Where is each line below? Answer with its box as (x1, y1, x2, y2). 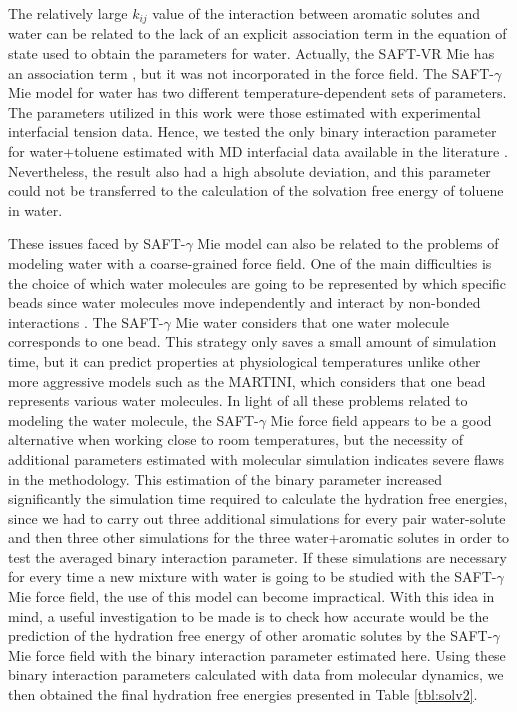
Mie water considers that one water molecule (175, 311, 450, 332)
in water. (8, 199, 63, 220)
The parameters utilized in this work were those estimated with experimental (8, 101, 481, 122)
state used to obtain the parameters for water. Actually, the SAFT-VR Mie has (8, 43, 495, 64)
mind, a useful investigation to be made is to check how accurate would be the (8, 605, 489, 626)
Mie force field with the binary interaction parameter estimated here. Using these (8, 644, 506, 665)
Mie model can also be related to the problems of (197, 233, 499, 254)
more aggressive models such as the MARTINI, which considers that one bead (8, 370, 486, 391)
